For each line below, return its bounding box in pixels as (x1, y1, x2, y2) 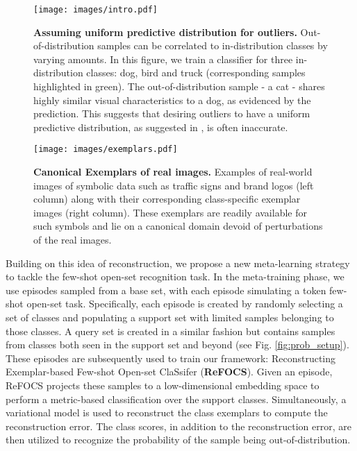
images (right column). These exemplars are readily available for (33, 205, 307, 219)
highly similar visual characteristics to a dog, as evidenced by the (33, 92, 311, 107)
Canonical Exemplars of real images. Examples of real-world (33, 164, 313, 179)
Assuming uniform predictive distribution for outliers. (33, 24, 297, 39)
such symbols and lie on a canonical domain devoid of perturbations (33, 219, 323, 233)
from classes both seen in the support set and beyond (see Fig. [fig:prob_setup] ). (6, 337, 349, 352)
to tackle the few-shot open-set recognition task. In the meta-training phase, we (6, 269, 344, 284)
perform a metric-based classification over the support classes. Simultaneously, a (6, 391, 347, 406)
